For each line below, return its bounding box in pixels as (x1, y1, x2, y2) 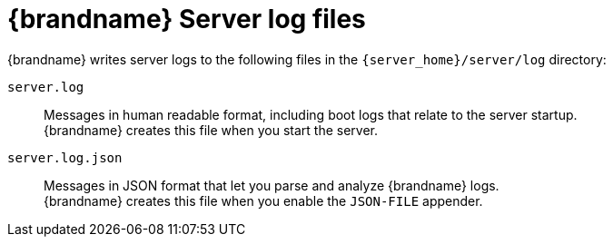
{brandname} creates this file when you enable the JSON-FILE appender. (44, 192, 483, 209)
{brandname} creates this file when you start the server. (44, 122, 378, 138)
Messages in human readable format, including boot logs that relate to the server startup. (44, 106, 578, 122)
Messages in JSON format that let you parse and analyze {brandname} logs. (44, 177, 499, 193)
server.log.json (7, 150, 123, 165)
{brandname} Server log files (7, 4, 366, 34)
